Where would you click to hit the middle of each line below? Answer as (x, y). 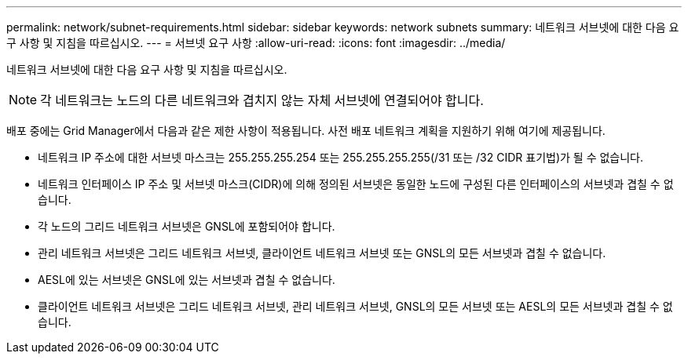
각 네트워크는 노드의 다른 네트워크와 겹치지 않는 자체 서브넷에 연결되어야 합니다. (262, 100)
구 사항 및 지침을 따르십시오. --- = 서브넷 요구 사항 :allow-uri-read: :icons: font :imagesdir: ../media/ (256, 43)
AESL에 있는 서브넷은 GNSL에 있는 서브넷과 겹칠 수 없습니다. (187, 280)
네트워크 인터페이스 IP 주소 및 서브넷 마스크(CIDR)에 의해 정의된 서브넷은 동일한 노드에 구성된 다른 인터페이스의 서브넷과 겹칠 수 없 (356, 184)
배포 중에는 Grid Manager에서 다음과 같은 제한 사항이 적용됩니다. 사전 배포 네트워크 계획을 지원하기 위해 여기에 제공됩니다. (306, 131)
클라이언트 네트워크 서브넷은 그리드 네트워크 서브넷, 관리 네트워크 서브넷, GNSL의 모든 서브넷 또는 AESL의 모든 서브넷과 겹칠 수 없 (355, 306)
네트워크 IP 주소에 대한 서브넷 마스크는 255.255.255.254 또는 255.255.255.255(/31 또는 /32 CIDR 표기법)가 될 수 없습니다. (341, 157)
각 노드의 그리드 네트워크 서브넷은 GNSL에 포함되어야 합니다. (187, 226)
